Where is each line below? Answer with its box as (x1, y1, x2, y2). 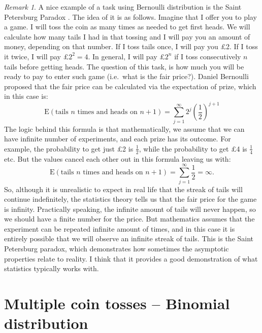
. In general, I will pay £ (88, 51, 165, 61)
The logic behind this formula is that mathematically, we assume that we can (4, 123, 245, 134)
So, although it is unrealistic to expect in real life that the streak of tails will (4, 183, 243, 194)
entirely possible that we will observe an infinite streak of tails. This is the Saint (4, 233, 254, 244)
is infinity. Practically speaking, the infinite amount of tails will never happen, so (4, 203, 256, 214)
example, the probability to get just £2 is (4, 143, 134, 154)
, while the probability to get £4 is (139, 143, 247, 154)
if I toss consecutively (174, 51, 241, 61)
